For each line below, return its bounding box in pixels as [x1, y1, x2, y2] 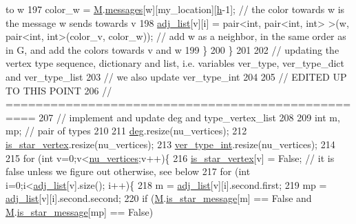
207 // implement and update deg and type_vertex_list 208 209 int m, [39, 110, 340, 124]
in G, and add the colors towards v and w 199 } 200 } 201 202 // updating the [6, 42, 339, 57]
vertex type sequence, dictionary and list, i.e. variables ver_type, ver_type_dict [6, 56, 344, 70]
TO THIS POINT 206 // [6, 83, 112, 97]
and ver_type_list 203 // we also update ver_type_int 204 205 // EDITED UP [6, 69, 347, 83]
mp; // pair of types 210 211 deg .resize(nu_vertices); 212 [6, 123, 247, 138]
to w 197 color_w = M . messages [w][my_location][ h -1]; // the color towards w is [6, 2, 345, 16]
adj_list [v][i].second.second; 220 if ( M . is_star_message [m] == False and [6, 191, 312, 205]
